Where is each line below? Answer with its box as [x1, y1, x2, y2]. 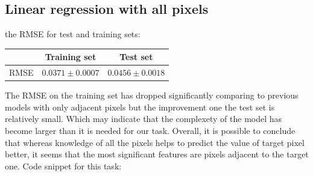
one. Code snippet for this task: [5, 159, 122, 172]
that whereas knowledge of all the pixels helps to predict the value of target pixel [5, 136, 305, 148]
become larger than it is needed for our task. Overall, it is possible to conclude [5, 124, 296, 137]
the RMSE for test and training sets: [5, 28, 141, 40]
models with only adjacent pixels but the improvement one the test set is [5, 100, 275, 113]
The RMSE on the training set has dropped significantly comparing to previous [5, 89, 299, 102]
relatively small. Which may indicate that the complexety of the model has [5, 112, 282, 125]
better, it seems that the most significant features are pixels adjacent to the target [5, 148, 309, 160]
